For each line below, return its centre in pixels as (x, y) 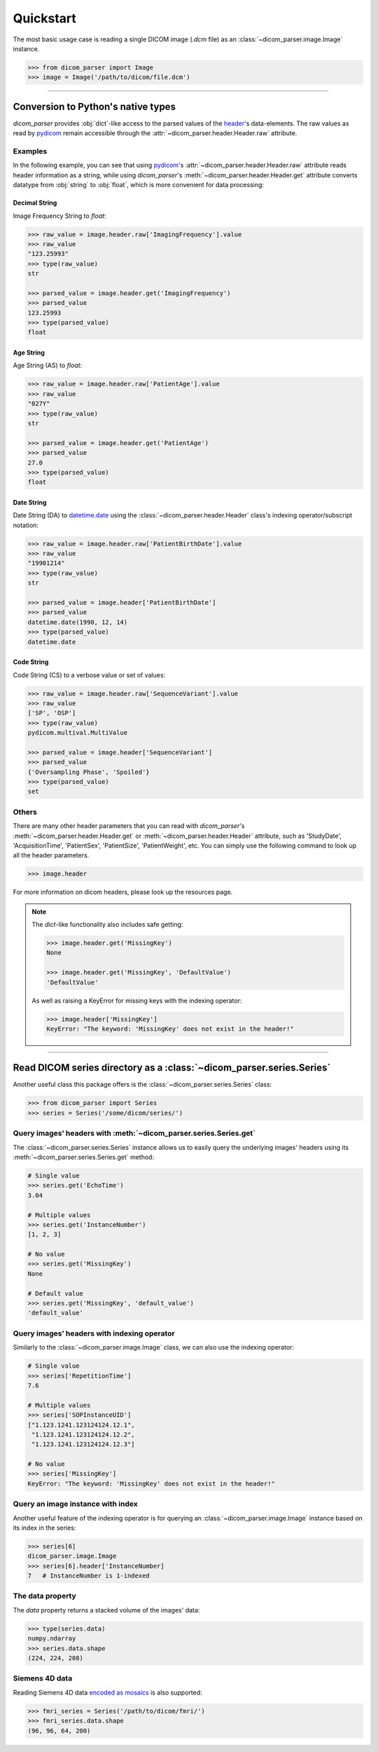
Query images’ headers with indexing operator (94, 1333)
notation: (26, 525)
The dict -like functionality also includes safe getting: (107, 925)
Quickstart (45, 18)
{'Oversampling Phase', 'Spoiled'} (89, 772)
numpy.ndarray (52, 1638)
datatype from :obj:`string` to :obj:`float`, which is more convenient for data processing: (139, 185)
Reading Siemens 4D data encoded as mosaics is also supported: (107, 1692)
